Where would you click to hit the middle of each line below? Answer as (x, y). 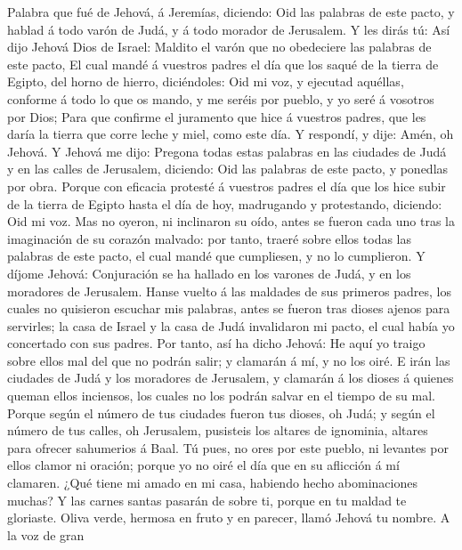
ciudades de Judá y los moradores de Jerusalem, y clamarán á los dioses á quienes (231, 378)
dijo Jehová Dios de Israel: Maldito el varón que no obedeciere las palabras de (219, 47)
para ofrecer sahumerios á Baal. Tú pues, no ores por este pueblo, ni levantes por (228, 447)
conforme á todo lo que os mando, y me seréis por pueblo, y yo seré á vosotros (221, 98)
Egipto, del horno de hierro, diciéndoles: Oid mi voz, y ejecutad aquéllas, (206, 81)
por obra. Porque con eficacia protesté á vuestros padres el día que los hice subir (227, 186)
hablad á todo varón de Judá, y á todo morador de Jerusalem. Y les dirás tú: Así (229, 29)
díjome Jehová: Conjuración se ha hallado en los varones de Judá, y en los (209, 273)
